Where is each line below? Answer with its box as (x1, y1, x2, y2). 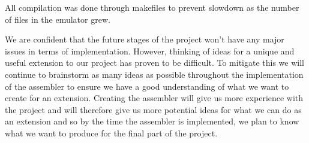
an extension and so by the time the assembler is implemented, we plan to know (5, 115, 299, 127)
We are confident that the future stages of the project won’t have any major (5, 33, 284, 45)
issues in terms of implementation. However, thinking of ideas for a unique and (5, 44, 295, 57)
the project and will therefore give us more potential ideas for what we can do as (5, 103, 302, 115)
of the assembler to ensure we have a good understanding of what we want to (5, 80, 289, 92)
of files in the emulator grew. (5, 13, 110, 25)
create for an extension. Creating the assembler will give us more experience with (5, 92, 304, 104)
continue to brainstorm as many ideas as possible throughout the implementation (5, 68, 304, 80)
